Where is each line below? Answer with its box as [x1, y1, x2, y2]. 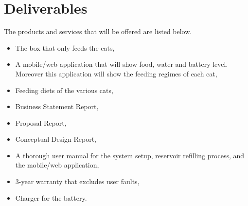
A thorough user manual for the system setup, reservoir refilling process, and [15, 150, 245, 160]
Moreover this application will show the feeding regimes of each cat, [15, 68, 217, 78]
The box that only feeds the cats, [15, 42, 115, 53]
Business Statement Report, [15, 101, 99, 112]
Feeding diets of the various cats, [15, 85, 113, 95]
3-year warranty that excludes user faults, [15, 176, 140, 187]
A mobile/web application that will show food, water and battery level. [15, 59, 228, 69]
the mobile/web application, [15, 160, 99, 170]
